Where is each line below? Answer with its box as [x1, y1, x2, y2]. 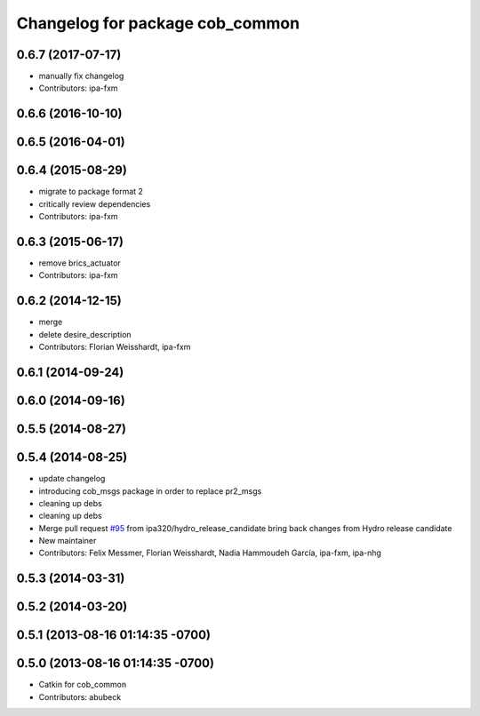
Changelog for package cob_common [16, 13, 300, 33]
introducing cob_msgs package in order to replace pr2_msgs [38, 485, 262, 497]
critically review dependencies [38, 198, 151, 209]
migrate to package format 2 [38, 187, 144, 197]
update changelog [38, 473, 106, 484]
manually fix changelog [38, 71, 124, 82]
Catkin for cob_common [38, 680, 127, 690]
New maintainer [38, 536, 97, 546]
